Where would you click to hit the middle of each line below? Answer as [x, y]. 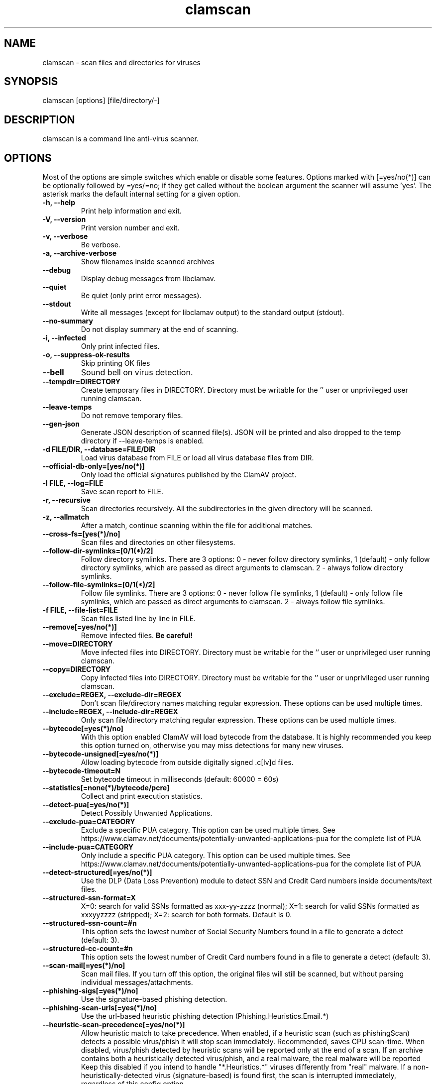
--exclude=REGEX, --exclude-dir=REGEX [112, 695]
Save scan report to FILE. [122, 492]
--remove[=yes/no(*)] [80, 627]
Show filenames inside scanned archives [148, 262]
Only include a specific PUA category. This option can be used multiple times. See [216, 856]
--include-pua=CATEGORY [88, 847]
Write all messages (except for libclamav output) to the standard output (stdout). [213, 313]
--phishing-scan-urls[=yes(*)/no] [100, 1008]
